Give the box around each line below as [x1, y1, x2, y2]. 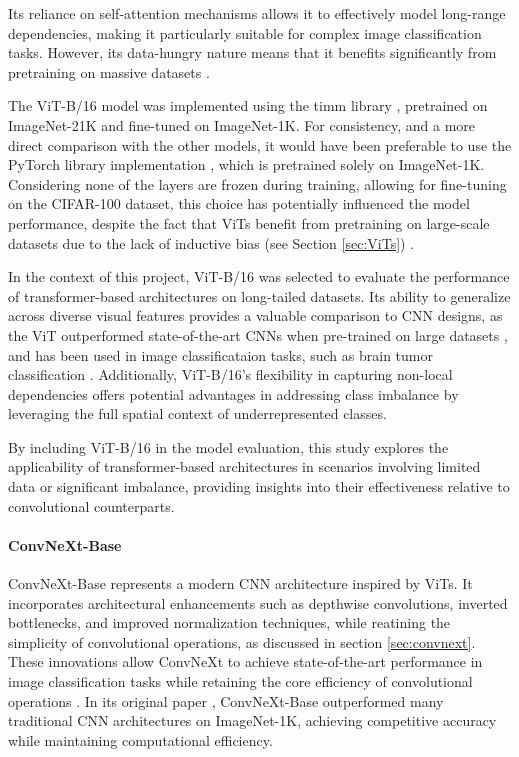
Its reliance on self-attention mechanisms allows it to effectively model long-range [8, 3, 506, 23]
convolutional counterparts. [8, 495, 175, 516]
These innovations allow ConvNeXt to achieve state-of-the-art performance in [8, 651, 483, 672]
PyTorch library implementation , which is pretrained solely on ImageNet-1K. [8, 154, 485, 175]
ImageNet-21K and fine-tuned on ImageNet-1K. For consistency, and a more [8, 114, 476, 135]
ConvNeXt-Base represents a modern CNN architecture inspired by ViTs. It [8, 573, 473, 594]
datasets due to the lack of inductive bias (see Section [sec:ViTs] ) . [8, 232, 415, 253]
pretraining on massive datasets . [8, 61, 210, 82]
